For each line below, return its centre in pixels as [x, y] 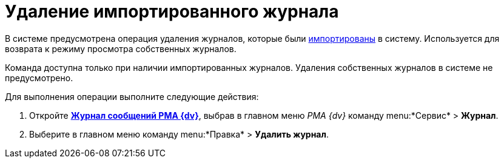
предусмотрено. [39, 78]
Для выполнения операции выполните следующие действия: [132, 96]
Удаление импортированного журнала [172, 12]
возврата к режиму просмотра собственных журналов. [121, 48]
